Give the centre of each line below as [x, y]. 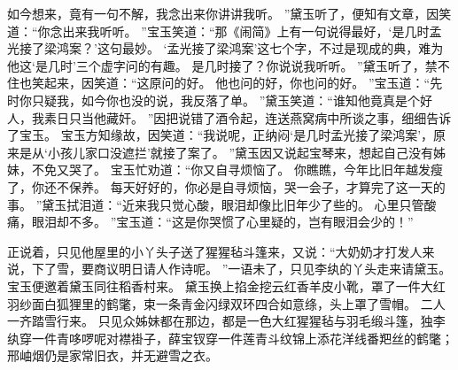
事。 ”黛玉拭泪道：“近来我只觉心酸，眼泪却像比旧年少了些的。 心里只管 [216, 204]
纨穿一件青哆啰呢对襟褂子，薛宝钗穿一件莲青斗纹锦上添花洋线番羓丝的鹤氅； [230, 338]
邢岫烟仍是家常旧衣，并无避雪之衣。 [113, 355]
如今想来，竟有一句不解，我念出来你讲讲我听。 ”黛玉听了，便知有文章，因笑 [229, 13]
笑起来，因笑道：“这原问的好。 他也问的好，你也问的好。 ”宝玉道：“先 [237, 83]
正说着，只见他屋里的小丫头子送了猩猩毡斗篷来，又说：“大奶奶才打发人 [215, 251]
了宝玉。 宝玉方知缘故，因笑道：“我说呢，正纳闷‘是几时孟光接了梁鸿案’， [221, 135]
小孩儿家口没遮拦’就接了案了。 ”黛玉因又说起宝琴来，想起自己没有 [241, 152]
